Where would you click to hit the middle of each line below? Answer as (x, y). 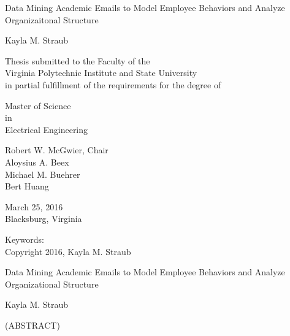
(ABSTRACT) (32, 325)
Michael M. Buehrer (43, 174)
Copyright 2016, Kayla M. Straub (68, 251)
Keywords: (25, 239)
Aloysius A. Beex (37, 162)
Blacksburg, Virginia (44, 219)
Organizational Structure (52, 284)
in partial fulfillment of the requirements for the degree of (113, 84)
